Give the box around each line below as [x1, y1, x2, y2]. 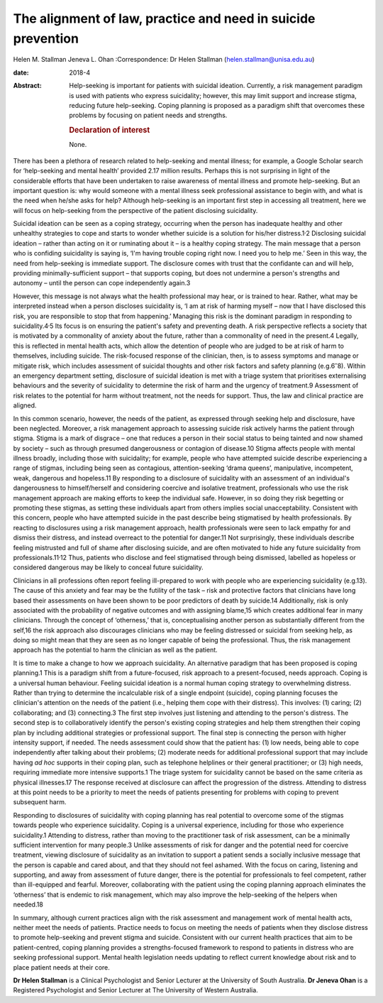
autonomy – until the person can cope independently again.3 [13, 279, 191, 287]
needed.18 [13, 900, 44, 909]
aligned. [13, 401, 37, 410]
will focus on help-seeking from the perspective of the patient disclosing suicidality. [13, 206, 258, 214]
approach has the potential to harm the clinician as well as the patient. [13, 646, 218, 654]
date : [13, 68, 29, 77]
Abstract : [13, 82, 42, 90]
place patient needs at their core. [13, 963, 110, 972]
